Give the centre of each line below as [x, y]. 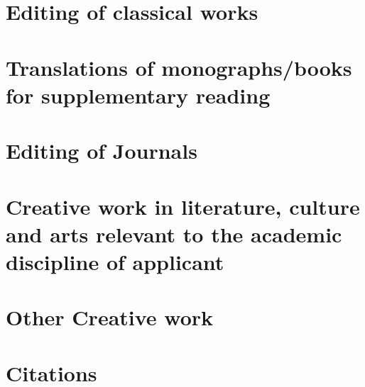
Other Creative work [110, 317]
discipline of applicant [115, 261]
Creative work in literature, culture [183, 206]
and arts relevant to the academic [174, 234]
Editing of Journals [102, 151]
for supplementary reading [138, 95]
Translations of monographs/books [179, 67]
